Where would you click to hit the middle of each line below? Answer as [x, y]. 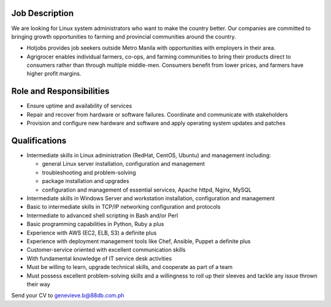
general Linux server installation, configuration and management [124, 164]
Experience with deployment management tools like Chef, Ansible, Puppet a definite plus [139, 241]
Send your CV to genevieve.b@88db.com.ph [68, 295]
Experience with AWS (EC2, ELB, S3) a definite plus [92, 233]
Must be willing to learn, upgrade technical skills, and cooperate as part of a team [130, 267]
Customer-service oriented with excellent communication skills [106, 250]
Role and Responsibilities [60, 91]
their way [38, 284]
